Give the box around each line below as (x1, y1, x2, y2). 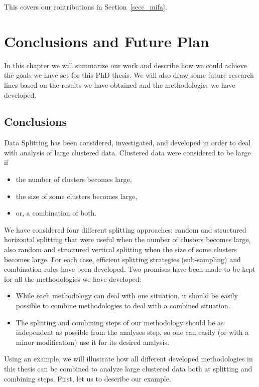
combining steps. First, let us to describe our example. (4, 373, 171, 383)
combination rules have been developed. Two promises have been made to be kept (4, 264, 255, 274)
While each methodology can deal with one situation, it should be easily (16, 290, 238, 301)
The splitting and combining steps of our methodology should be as (16, 317, 224, 327)
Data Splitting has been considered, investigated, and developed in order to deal (4, 137, 251, 148)
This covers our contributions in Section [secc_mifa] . (4, 2, 167, 12)
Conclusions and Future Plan (4, 31, 209, 51)
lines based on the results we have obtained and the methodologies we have (4, 79, 235, 90)
